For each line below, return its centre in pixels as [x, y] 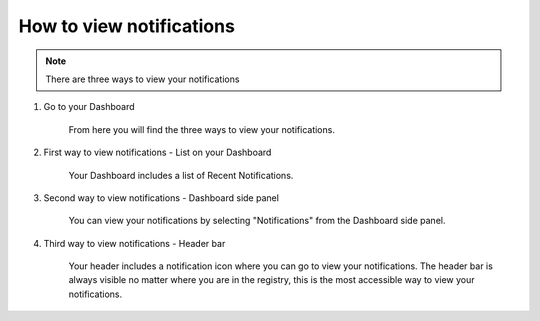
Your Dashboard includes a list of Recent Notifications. [181, 175]
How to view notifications [126, 26]
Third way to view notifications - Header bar [134, 243]
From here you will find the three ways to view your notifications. [201, 129]
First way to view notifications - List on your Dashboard [157, 152]
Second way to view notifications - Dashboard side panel [161, 197]
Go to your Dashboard [89, 107]
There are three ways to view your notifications [142, 79]
